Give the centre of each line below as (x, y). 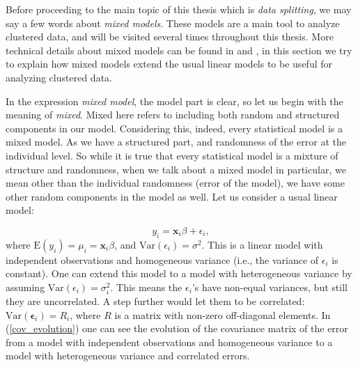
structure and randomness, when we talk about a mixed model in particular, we (176, 169)
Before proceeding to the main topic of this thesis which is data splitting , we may (179, 9)
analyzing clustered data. (59, 77)
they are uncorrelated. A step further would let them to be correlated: (155, 301)
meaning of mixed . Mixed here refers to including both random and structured (173, 115)
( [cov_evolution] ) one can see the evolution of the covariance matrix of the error (177, 328)
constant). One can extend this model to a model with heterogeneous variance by (179, 273)
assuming (25, 287)
